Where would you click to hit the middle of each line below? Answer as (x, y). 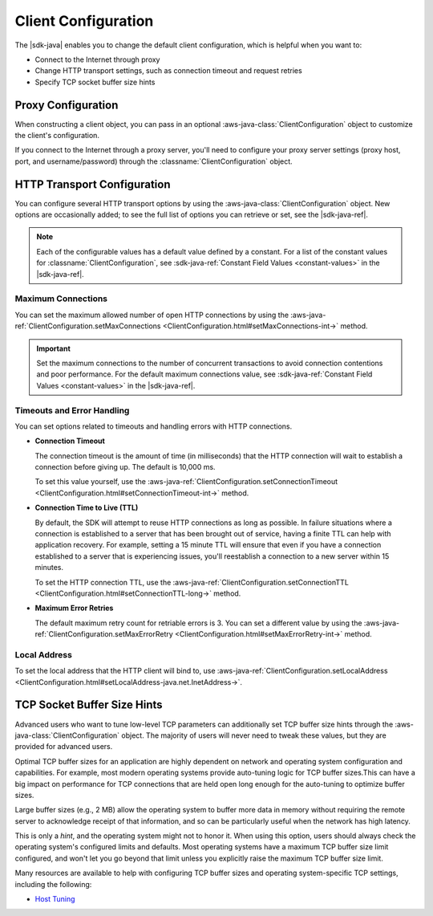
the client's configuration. (57, 136)
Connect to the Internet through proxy (97, 59)
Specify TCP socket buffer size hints (95, 82)
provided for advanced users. (64, 747)
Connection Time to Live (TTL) (87, 508)
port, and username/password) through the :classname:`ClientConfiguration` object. (154, 161)
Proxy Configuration (67, 105)
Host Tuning (55, 899)
